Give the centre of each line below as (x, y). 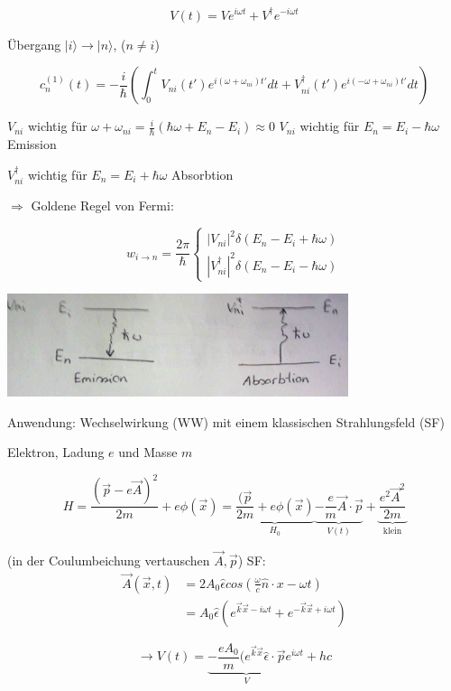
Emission (32, 143)
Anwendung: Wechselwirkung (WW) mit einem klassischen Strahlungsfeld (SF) (226, 421)
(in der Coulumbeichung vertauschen (109, 560)
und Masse (148, 452)
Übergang (34, 44)
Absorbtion (202, 174)
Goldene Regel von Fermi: (102, 205)
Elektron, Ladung (56, 452)
